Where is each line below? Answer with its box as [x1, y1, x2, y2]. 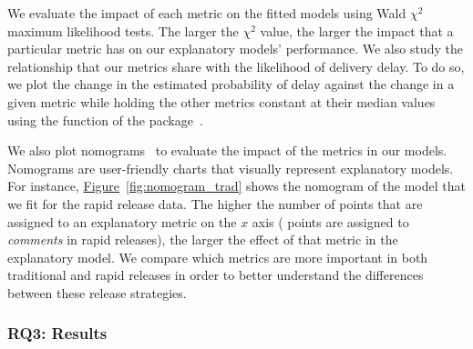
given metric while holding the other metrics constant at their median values [7, 92, 436, 111]
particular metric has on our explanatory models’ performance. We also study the [7, 39, 463, 58]
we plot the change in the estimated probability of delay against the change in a [7, 75, 455, 94]
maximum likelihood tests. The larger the [7, 21, 239, 40]
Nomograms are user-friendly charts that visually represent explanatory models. [7, 158, 454, 177]
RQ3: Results [7, 322, 108, 344]
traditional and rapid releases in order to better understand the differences [7, 265, 424, 284]
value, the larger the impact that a [260, 21, 454, 40]
